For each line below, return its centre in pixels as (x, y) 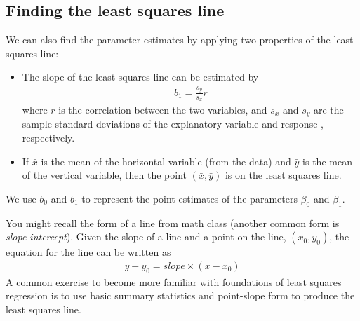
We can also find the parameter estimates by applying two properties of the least (180, 40)
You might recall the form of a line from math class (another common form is (173, 223)
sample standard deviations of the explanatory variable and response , (173, 124)
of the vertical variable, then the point (105, 175)
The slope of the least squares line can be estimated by (140, 77)
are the (329, 109)
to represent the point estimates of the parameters (189, 198)
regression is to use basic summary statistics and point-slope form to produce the (180, 295)
